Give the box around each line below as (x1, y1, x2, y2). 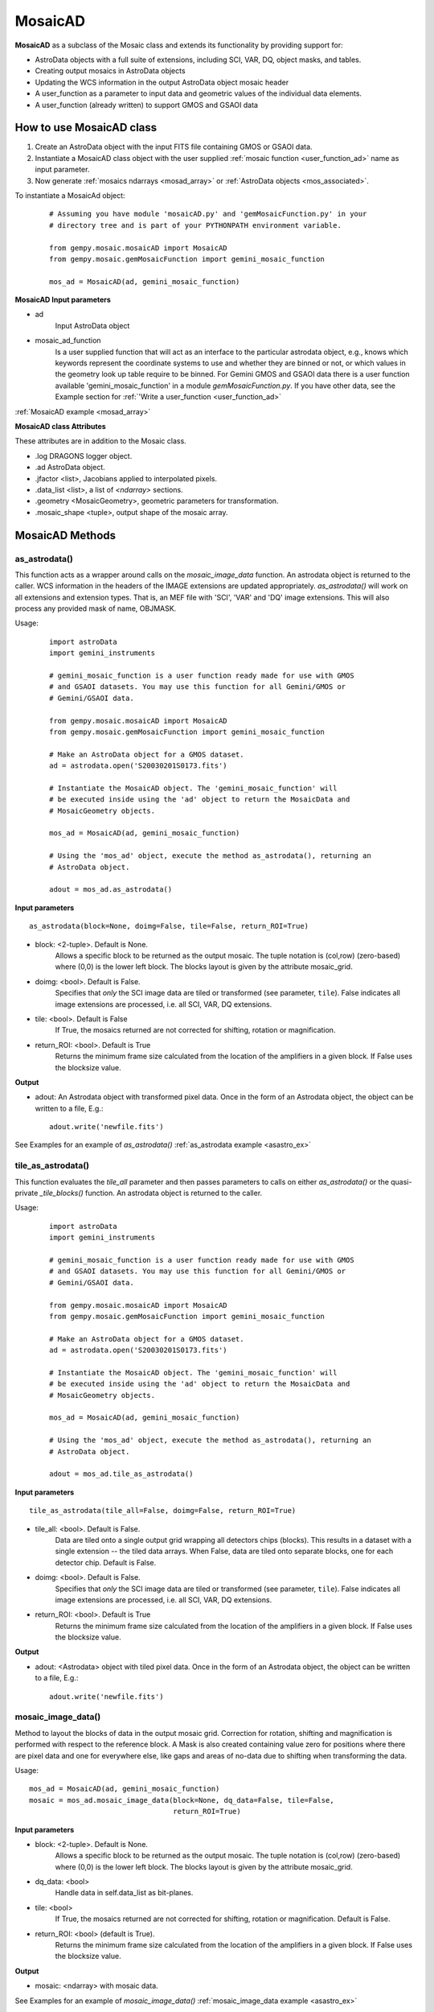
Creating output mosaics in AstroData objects (35, 66, 186, 76)
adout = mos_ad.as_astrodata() (49, 885, 173, 894)
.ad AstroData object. (35, 463, 106, 472)
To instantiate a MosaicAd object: (14, 190, 125, 200)
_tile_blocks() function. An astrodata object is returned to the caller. (39, 1188, 263, 1198)
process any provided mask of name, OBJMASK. (14, 604, 177, 613)
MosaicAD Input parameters (14, 295, 112, 305)
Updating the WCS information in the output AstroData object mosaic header (35, 77, 289, 87)
